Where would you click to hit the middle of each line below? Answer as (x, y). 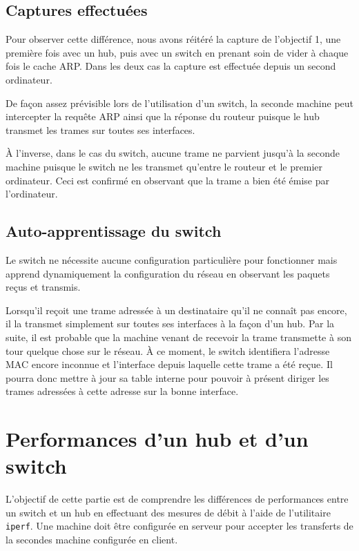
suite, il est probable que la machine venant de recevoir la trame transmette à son (178, 337)
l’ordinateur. (32, 194)
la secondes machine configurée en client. (92, 540)
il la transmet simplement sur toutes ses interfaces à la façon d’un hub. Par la (170, 323)
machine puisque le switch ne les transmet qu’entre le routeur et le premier (164, 166)
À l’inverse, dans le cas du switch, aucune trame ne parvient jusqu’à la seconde (173, 153)
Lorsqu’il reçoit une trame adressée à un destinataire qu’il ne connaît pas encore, (176, 310)
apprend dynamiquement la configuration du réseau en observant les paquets (168, 273)
